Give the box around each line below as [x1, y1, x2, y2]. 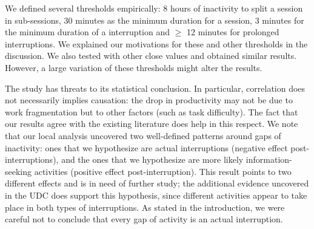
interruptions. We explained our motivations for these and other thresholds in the [5, 37, 308, 50]
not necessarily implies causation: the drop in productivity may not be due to [5, 94, 293, 106]
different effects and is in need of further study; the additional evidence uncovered [5, 177, 309, 190]
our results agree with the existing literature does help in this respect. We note [5, 117, 298, 130]
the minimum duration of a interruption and [5, 26, 170, 38]
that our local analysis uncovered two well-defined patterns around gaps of [5, 129, 281, 142]
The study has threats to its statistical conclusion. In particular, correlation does [5, 81, 306, 94]
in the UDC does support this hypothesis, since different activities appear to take [5, 188, 307, 201]
